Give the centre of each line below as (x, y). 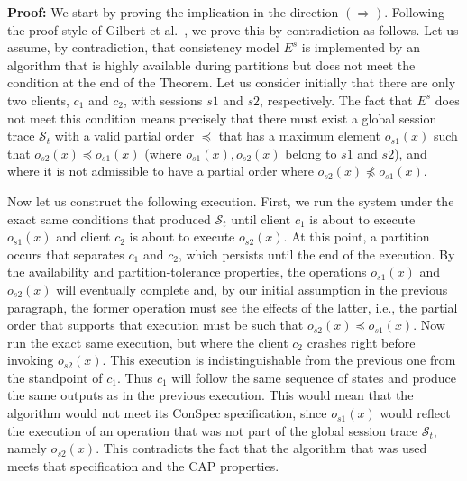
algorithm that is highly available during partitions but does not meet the (211, 64)
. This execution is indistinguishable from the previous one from (279, 360)
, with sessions (163, 100)
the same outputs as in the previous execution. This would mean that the (211, 395)
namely (27, 448)
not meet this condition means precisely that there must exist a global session (222, 118)
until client (261, 218)
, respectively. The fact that (336, 100)
